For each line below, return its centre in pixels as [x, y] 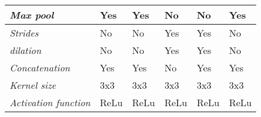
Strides [24, 33]
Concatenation [40, 67]
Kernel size [33, 85]
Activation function [50, 102]
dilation [25, 50]
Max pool [32, 15]
